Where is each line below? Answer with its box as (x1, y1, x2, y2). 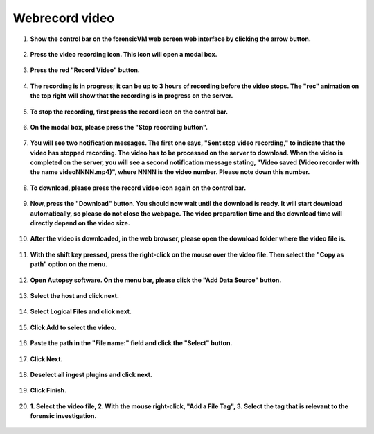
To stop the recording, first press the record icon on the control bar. (30, 107, 229, 116)
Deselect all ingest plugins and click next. (30, 370, 152, 379)
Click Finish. (30, 386, 67, 394)
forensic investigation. (30, 412, 97, 420)
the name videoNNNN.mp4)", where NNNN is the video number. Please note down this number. (30, 168, 310, 176)
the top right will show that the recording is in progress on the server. (30, 92, 233, 100)
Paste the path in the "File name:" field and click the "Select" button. (30, 339, 233, 347)
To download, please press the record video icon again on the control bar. (30, 184, 247, 192)
